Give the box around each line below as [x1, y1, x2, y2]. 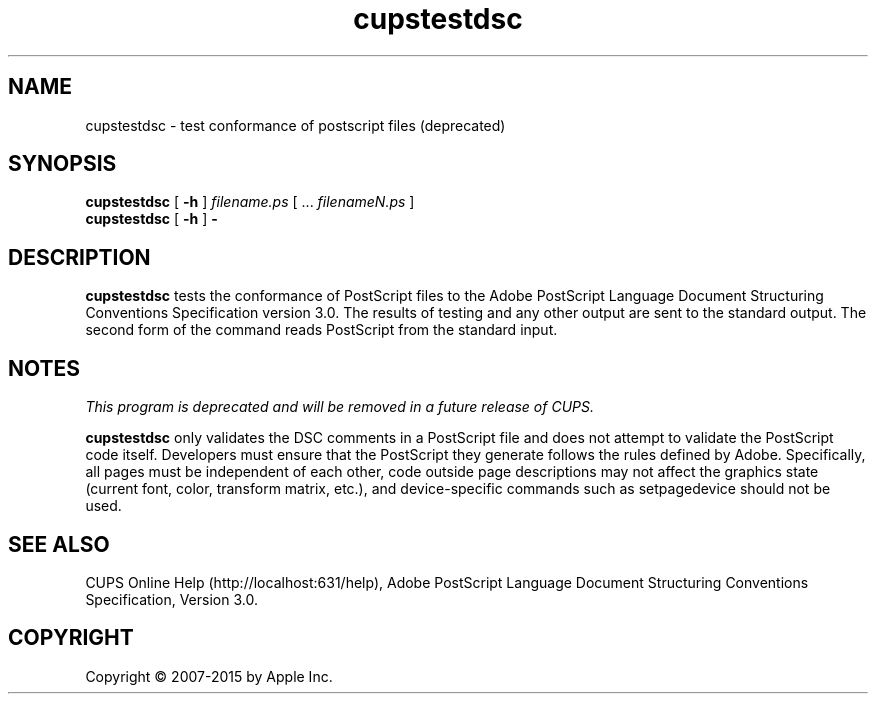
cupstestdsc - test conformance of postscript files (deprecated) [85, 116, 506, 134]
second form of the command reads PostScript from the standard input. [85, 321, 558, 339]
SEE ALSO [8, 531, 110, 557]
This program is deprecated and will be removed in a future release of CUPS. [85, 398, 594, 416]
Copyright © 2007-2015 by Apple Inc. [85, 667, 333, 685]
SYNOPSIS [8, 151, 117, 177]
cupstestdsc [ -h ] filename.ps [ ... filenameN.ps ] [85, 193, 415, 211]
